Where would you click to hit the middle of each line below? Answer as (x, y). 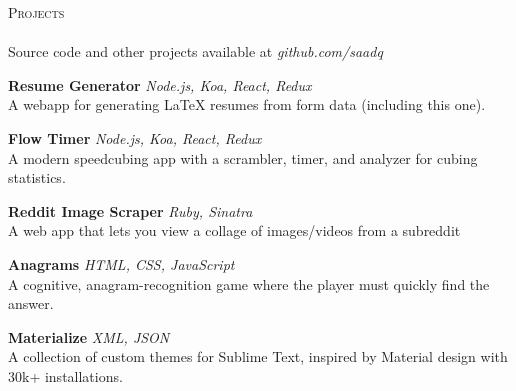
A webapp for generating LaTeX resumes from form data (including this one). (247, 104)
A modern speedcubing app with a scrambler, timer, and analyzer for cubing (243, 157)
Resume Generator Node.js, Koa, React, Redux (160, 84)
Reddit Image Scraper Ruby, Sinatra (130, 210)
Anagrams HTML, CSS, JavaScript (121, 263)
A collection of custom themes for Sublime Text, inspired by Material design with (258, 356)
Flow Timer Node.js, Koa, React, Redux (135, 137)
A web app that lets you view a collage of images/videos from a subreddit (234, 230)
